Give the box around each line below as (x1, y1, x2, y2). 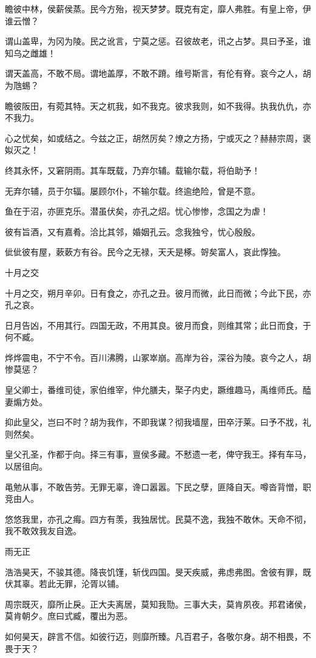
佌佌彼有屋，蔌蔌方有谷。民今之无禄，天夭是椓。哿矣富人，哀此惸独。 (5, 245, 286, 258)
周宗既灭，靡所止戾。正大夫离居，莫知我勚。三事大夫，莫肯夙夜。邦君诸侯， (5, 597, 311, 610)
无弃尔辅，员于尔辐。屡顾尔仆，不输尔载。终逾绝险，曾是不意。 (5, 184, 260, 197)
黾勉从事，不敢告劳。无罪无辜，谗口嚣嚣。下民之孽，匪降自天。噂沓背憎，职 (5, 480, 311, 493)
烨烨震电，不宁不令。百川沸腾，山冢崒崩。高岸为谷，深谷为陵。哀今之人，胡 (5, 351, 311, 363)
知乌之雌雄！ (5, 46, 56, 59)
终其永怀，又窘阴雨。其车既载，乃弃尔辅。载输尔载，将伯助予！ (5, 163, 260, 176)
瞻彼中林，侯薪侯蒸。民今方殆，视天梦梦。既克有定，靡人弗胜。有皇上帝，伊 (5, 2, 311, 15)
